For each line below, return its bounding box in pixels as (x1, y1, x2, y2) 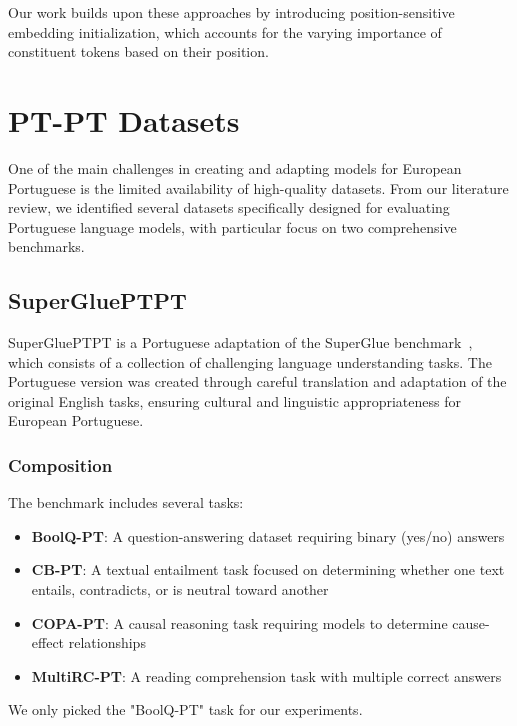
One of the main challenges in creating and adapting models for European (8, 157, 462, 178)
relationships (68, 632, 146, 653)
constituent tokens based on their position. (8, 41, 269, 62)
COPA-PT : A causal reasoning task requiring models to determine (31, 612, 448, 633)
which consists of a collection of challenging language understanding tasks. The (8, 351, 492, 372)
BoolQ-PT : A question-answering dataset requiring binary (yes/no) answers (31, 525, 505, 546)
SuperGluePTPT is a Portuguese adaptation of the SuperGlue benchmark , (8, 332, 473, 353)
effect (31, 632, 65, 653)
